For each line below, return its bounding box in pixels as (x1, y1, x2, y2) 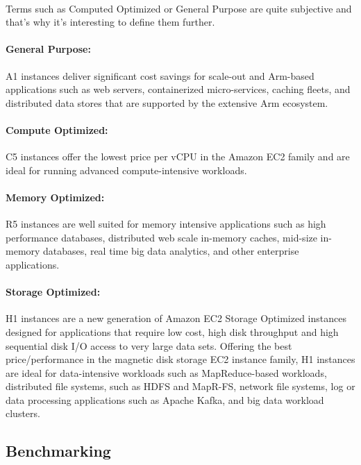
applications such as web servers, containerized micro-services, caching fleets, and (6, 82, 351, 96)
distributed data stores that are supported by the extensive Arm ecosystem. (6, 95, 328, 110)
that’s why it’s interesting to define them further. (6, 15, 215, 29)
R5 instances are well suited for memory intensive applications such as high (6, 217, 326, 231)
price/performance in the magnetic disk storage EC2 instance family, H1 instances (6, 352, 355, 366)
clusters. (6, 406, 40, 421)
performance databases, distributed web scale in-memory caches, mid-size (6, 230, 317, 244)
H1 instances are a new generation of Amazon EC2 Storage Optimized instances (6, 311, 346, 325)
